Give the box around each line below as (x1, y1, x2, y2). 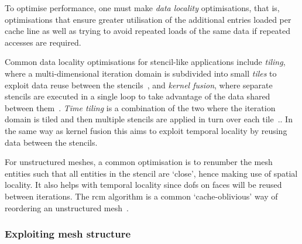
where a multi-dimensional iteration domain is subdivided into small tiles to (5, 67, 277, 79)
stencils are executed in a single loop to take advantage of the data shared (5, 90, 270, 102)
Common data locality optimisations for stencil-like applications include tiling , (5, 56, 286, 68)
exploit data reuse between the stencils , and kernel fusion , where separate (5, 78, 273, 91)
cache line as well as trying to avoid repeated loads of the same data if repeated (5, 25, 291, 37)
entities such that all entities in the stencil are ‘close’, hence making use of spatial (5, 167, 298, 179)
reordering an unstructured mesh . (5, 201, 129, 214)
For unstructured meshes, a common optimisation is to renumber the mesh (5, 156, 273, 168)
